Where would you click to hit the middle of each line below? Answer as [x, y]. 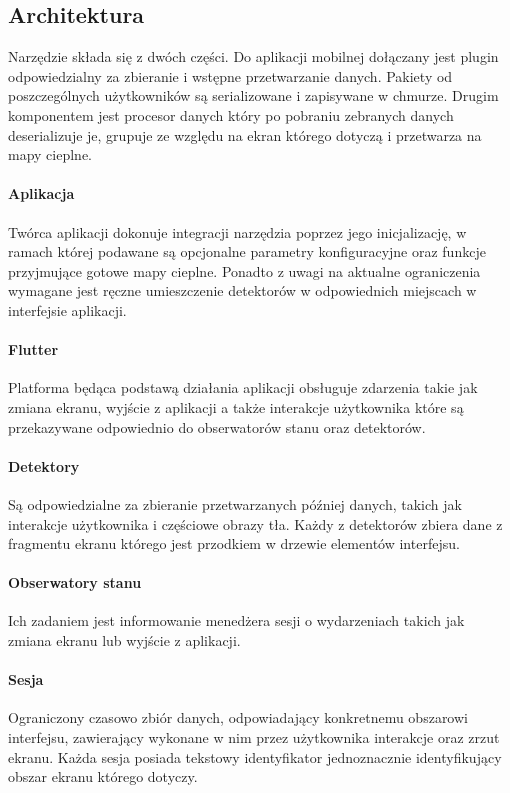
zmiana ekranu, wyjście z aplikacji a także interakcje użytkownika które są [236, 406]
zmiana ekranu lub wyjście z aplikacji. [124, 640]
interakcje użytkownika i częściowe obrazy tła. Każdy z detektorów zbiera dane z [255, 523]
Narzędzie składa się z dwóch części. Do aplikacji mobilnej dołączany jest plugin [253, 56]
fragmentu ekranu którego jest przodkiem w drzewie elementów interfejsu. [234, 543]
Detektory [44, 465]
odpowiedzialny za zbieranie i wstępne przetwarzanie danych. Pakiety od [230, 75]
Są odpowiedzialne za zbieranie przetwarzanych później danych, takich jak [235, 503]
